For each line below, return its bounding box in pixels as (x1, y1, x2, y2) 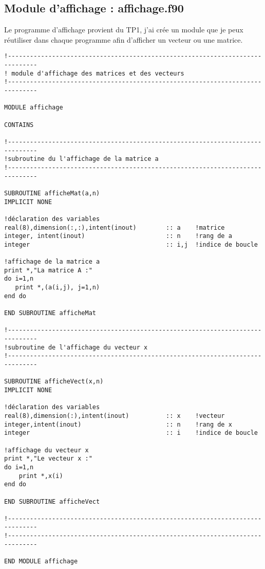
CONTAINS (4, 121, 34, 129)
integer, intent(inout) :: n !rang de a (4, 232, 232, 240)
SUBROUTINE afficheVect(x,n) (4, 378, 104, 386)
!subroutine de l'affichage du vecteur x (4, 343, 148, 351)
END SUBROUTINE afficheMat (4, 309, 96, 317)
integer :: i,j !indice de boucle (4, 241, 258, 248)
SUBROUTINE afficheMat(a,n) (4, 189, 100, 197)
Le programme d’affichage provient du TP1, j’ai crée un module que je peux (4, 24, 243, 35)
